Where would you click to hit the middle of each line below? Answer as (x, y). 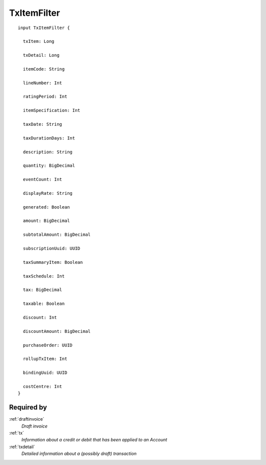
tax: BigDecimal (43, 290)
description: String (48, 152)
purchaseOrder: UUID (48, 345)
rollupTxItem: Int (45, 359)
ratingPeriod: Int (45, 97)
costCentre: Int (43, 386)
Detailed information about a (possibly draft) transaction (79, 454)
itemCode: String (44, 69)
